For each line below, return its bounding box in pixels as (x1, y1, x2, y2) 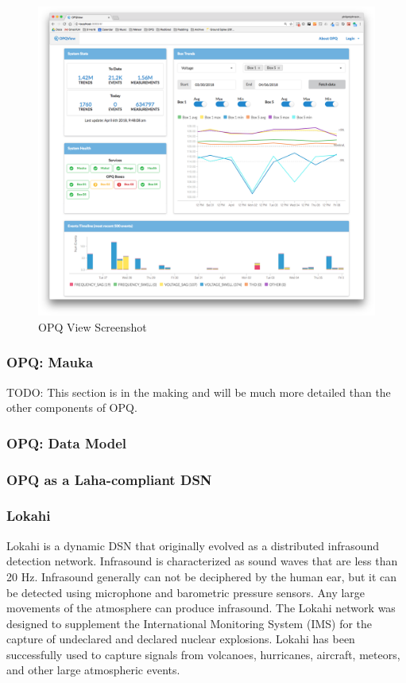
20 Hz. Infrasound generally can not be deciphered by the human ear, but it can (6, 568, 397, 584)
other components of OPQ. (6, 399, 137, 416)
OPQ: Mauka (6, 352, 94, 372)
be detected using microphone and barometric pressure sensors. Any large (6, 584, 365, 600)
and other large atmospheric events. (6, 662, 180, 678)
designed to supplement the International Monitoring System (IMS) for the (6, 615, 373, 631)
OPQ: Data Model (6, 433, 126, 452)
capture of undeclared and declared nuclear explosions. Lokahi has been (6, 631, 355, 647)
